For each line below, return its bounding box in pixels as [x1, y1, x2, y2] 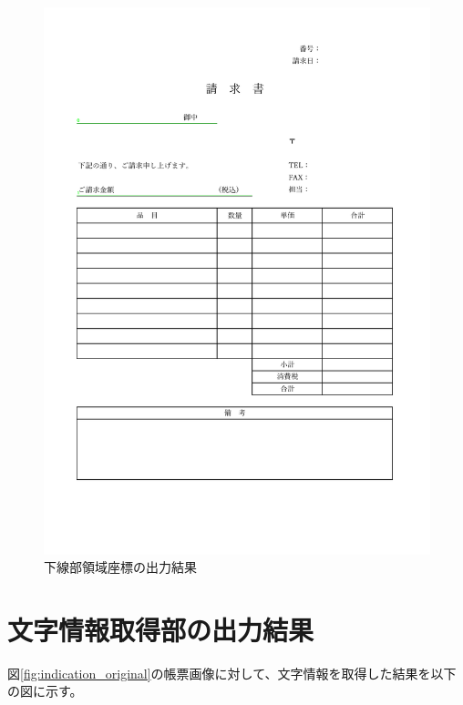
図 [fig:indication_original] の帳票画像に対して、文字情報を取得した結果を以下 [7, 663, 457, 682]
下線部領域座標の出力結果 [44, 557, 197, 577]
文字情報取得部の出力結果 [7, 610, 314, 648]
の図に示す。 [7, 681, 83, 700]
